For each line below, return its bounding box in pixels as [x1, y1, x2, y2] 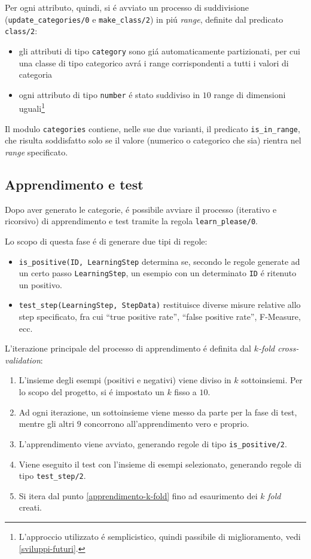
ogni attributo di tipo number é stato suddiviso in [19, 88, 200, 100]
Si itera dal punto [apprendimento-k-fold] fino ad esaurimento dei [19, 489, 258, 502]
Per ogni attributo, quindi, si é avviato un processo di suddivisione [5, 1, 249, 13]
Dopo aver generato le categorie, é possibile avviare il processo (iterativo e [5, 203, 277, 215]
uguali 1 [19, 100, 45, 115]
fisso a [174, 386, 197, 398]
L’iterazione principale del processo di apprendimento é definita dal [5, 342, 251, 355]
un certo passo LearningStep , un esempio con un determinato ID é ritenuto [19, 267, 297, 279]
